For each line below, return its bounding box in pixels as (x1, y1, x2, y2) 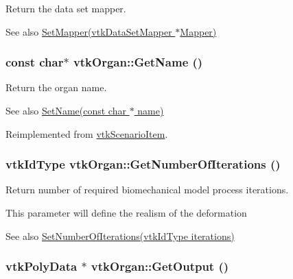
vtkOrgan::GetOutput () (91, 258, 229, 275)
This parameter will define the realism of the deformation (5, 206, 247, 219)
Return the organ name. (5, 80, 107, 95)
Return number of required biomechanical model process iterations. (5, 182, 289, 197)
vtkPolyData (5, 258, 78, 275)
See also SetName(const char (5, 104, 126, 117)
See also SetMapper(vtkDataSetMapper (5, 24, 172, 38)
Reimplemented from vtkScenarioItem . (5, 126, 168, 141)
